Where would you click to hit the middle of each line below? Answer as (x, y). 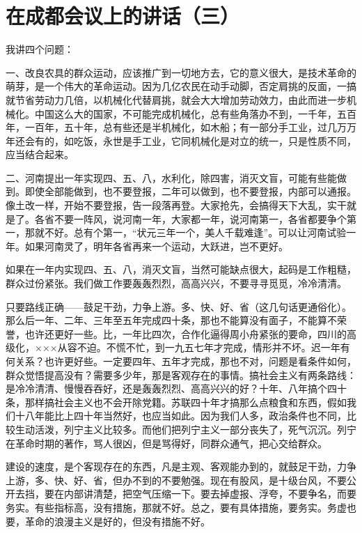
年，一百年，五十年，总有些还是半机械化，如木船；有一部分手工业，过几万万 (181, 127)
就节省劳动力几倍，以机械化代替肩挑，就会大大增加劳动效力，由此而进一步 (176, 99)
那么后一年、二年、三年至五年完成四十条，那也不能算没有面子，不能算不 (171, 320)
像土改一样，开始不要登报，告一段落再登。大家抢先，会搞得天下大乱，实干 (176, 205)
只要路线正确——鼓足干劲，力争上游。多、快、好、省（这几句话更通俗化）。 (179, 306)
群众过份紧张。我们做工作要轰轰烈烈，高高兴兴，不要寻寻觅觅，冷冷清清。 (176, 283)
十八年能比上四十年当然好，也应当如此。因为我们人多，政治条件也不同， (181, 416)
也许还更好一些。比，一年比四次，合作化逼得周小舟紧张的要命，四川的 (186, 333)
